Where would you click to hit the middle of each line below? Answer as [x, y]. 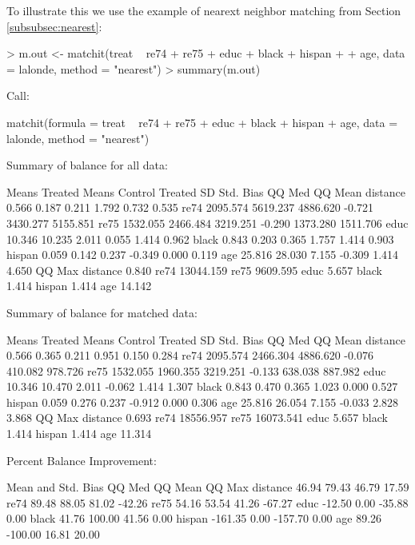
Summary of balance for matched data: [102, 312]
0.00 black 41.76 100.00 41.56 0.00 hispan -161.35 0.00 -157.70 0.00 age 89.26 [194, 518]
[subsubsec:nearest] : [54, 26]
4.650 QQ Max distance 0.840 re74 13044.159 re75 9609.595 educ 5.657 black [194, 270]
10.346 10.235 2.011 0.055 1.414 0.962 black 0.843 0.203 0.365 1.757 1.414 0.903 [200, 239]
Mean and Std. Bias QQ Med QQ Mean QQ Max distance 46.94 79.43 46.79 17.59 [208, 487]
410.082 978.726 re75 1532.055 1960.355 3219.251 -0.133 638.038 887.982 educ [196, 370]
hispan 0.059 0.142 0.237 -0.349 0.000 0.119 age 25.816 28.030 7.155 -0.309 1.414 [203, 255]
